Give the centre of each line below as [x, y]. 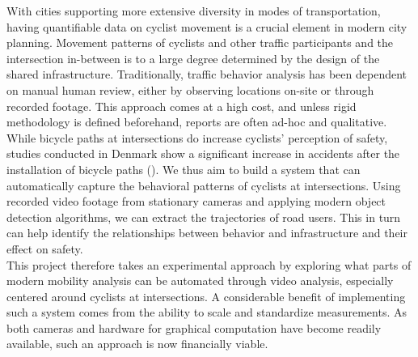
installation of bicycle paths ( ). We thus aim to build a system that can [184, 169]
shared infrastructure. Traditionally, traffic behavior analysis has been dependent [207, 74]
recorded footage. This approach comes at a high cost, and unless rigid [182, 106]
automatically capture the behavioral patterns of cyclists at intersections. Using [204, 185]
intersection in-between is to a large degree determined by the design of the [193, 58]
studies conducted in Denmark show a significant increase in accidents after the [203, 153]
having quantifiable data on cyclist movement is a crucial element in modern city [207, 26]
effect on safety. [45, 248]
